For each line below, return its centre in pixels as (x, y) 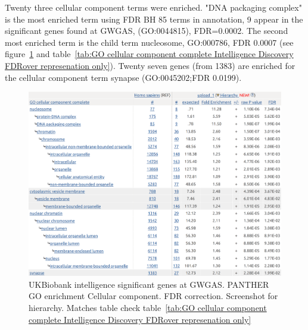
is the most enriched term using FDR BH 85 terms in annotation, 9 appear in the (154, 19)
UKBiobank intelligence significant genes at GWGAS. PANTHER (149, 284)
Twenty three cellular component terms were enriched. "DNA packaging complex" (153, 7)
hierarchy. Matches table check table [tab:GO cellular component (148, 307)
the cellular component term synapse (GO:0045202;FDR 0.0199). (123, 77)
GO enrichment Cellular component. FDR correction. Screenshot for (153, 296)
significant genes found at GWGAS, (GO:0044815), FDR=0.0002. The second (147, 31)
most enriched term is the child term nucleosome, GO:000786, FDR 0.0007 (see (149, 42)
